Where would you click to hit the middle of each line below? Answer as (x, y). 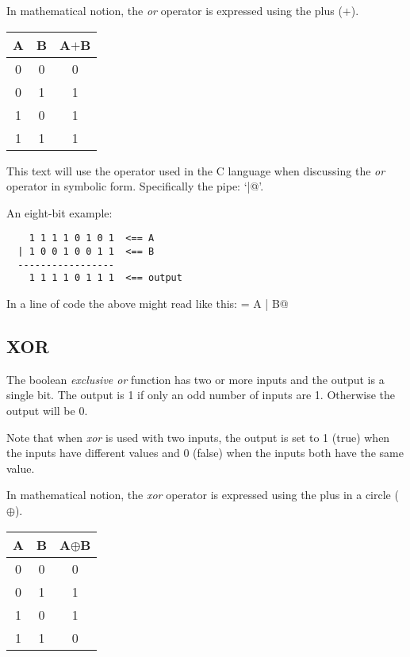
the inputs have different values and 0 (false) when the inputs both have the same (205, 453)
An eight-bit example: (59, 212)
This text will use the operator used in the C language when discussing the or (196, 170)
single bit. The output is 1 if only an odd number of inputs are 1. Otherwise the (201, 395)
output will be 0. (47, 410)
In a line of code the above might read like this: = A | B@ (148, 303)
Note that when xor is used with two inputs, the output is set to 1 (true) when (198, 437)
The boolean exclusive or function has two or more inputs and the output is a (195, 379)
